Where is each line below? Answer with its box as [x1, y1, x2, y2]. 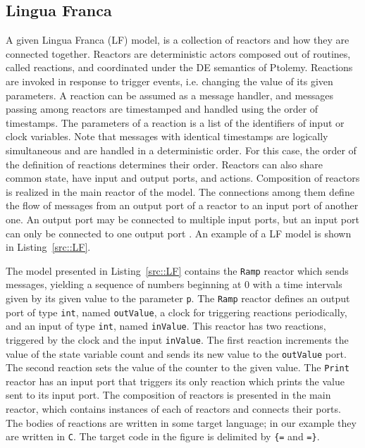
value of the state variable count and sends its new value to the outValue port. [6, 346, 347, 361]
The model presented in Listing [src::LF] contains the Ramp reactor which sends [6, 263, 349, 278]
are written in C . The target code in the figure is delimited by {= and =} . [6, 429, 320, 444]
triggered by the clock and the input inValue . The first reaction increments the [6, 332, 349, 347]
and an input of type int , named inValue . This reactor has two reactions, [6, 318, 326, 333]
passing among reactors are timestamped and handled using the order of [6, 101, 318, 116]
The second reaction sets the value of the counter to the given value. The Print [6, 360, 349, 375]
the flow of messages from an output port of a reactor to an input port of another [6, 198, 359, 213]
